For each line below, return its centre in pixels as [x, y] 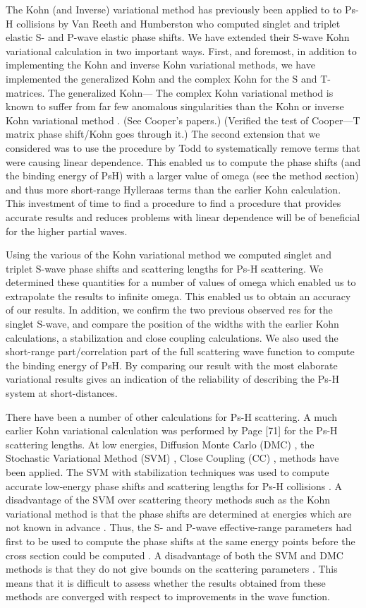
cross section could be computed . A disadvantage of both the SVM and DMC [175, 555]
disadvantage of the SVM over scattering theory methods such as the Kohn [168, 500]
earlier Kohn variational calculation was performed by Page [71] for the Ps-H [172, 430]
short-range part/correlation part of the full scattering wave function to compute [180, 351]
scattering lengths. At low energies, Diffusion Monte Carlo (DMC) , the [160, 444]
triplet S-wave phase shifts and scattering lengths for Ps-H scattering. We [165, 268]
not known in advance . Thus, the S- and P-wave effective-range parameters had [179, 527]
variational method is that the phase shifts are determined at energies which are [179, 513]
